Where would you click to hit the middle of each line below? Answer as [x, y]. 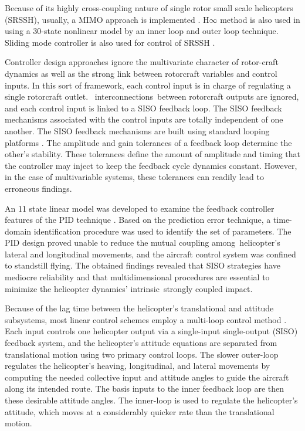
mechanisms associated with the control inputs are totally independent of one [144, 119]
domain [18, 231]
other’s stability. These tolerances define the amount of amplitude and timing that [153, 154]
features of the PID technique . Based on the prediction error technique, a [138, 220]
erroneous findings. [38, 188]
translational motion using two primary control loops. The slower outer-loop [142, 354]
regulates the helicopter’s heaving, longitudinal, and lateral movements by [138, 366]
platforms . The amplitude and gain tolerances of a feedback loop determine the [148, 142]
